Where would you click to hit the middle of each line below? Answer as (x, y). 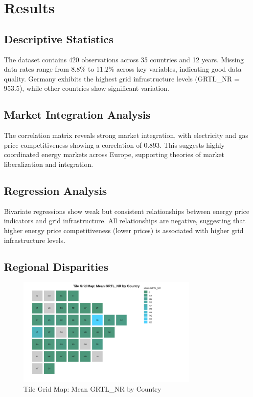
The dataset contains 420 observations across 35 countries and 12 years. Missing (124, 59)
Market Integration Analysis (77, 115)
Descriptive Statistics (59, 39)
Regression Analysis (56, 190)
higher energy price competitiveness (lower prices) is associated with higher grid (124, 230)
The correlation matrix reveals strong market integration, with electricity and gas (126, 135)
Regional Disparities (56, 266)
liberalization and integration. (49, 164)
